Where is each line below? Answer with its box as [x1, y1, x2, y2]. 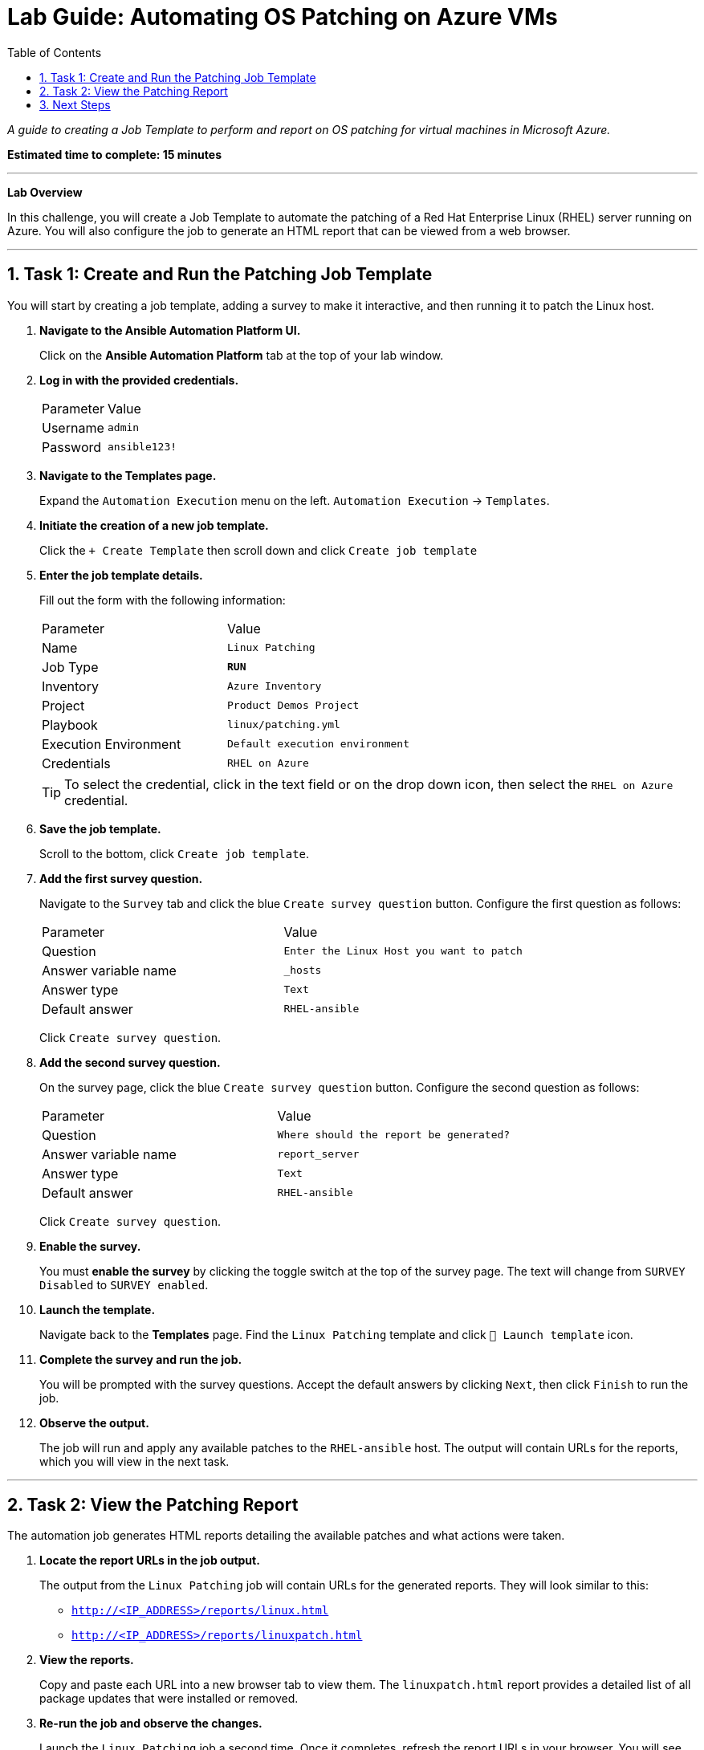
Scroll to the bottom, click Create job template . [39, 846, 310, 861]
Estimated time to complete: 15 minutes [7, 147, 222, 161]
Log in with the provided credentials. [39, 372, 239, 387]
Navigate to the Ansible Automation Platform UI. [39, 323, 301, 337]
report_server [277, 1148, 360, 1161]
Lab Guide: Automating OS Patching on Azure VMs [7, 3, 558, 31]
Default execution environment [226, 738, 409, 751]
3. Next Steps [39, 97, 111, 112]
